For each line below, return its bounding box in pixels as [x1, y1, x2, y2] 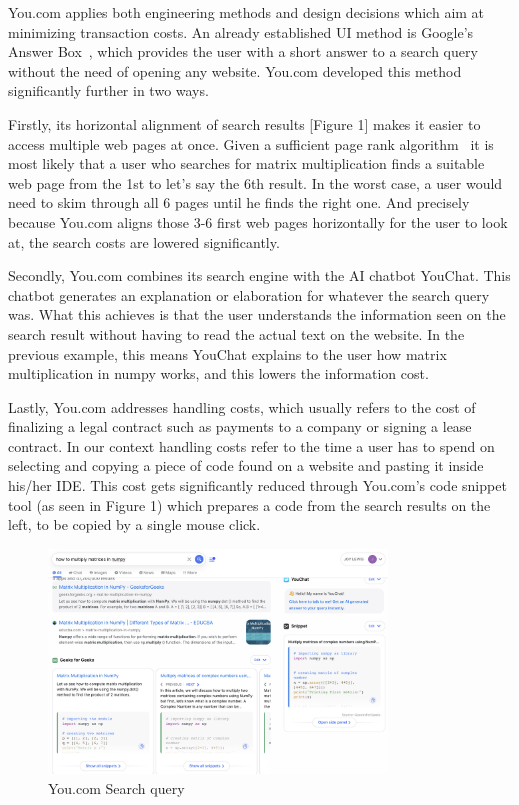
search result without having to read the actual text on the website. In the [8, 323, 465, 344]
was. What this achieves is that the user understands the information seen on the [8, 304, 506, 325]
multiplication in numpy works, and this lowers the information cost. [8, 363, 429, 384]
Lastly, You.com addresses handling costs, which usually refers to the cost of [8, 396, 476, 417]
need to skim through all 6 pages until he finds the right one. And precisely [8, 192, 470, 213]
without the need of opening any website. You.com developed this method [8, 60, 462, 81]
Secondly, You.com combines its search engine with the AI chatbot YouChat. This [8, 265, 511, 286]
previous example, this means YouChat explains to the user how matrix [8, 343, 447, 364]
